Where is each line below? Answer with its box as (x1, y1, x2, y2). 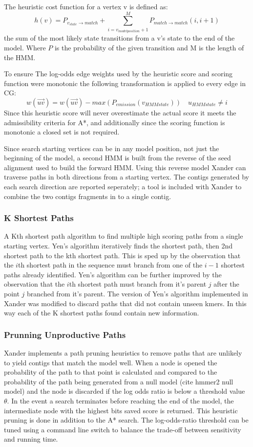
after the (213, 279, 239, 289)
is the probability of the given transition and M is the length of (54, 42, 244, 52)
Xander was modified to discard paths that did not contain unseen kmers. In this (4, 298, 247, 308)
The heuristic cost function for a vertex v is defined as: (4, 1, 168, 11)
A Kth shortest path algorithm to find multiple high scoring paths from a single (4, 231, 243, 241)
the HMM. (4, 52, 36, 62)
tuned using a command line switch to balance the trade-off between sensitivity (4, 424, 241, 434)
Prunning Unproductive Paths (4, 328, 126, 340)
